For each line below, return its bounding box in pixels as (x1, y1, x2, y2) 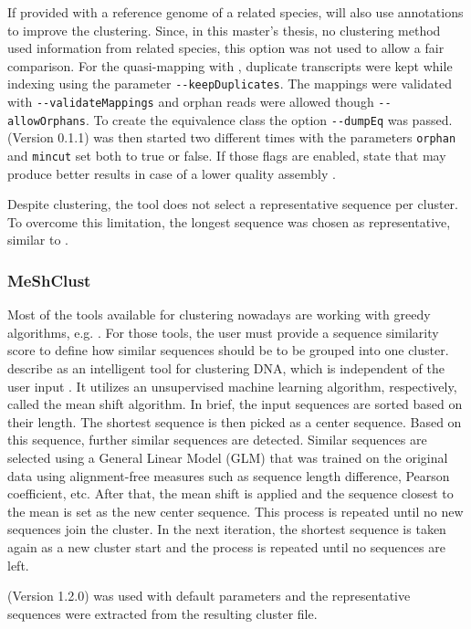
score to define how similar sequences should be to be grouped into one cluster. (7, 341, 449, 360)
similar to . (7, 230, 69, 249)
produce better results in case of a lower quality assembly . (7, 163, 336, 183)
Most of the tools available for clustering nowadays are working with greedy (7, 305, 431, 324)
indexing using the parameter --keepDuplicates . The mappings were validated (7, 74, 452, 93)
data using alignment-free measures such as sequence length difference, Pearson (7, 466, 450, 485)
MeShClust (7, 268, 91, 291)
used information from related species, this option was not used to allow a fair (7, 38, 445, 58)
